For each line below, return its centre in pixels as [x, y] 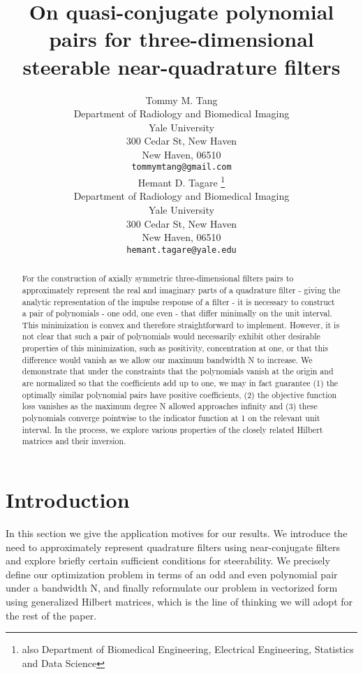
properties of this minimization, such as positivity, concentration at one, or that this [175, 348]
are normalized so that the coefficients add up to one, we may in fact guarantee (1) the [180, 383]
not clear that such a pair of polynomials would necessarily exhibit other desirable [171, 336]
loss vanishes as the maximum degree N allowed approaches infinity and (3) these [170, 406]
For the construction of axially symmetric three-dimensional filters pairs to [158, 278]
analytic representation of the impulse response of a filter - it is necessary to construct [178, 301]
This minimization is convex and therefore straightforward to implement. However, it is [181, 324]
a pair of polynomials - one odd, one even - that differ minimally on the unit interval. [177, 313]
